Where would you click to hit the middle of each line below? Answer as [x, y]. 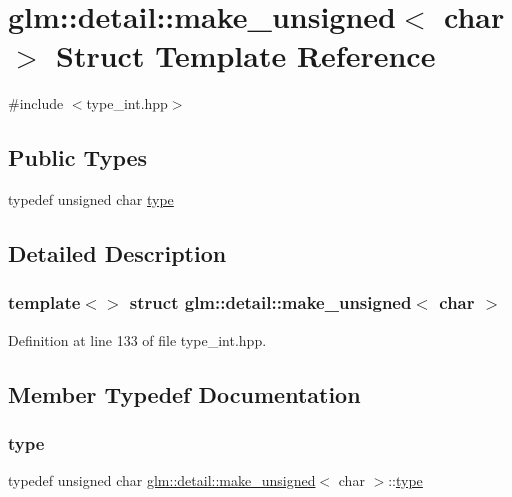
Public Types [78, 157]
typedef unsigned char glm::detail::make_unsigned [162, 480]
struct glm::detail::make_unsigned [270, 302]
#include [36, 103]
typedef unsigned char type [91, 199]
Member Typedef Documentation [184, 393]
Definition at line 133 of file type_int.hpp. [137, 339]
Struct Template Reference [246, 55]
